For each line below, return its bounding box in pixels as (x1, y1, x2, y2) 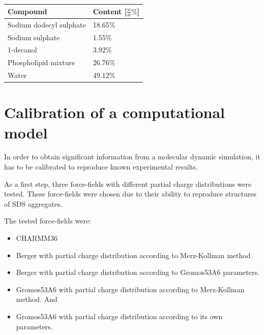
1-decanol (8, 44, 37, 55)
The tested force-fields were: (4, 215, 92, 226)
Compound (8, 6, 47, 16)
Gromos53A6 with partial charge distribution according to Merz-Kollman (16, 284, 245, 294)
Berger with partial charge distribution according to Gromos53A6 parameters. (16, 267, 259, 277)
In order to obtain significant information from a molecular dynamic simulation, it (4, 151, 260, 162)
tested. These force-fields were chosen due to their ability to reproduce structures (4, 188, 257, 199)
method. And (16, 294, 57, 304)
